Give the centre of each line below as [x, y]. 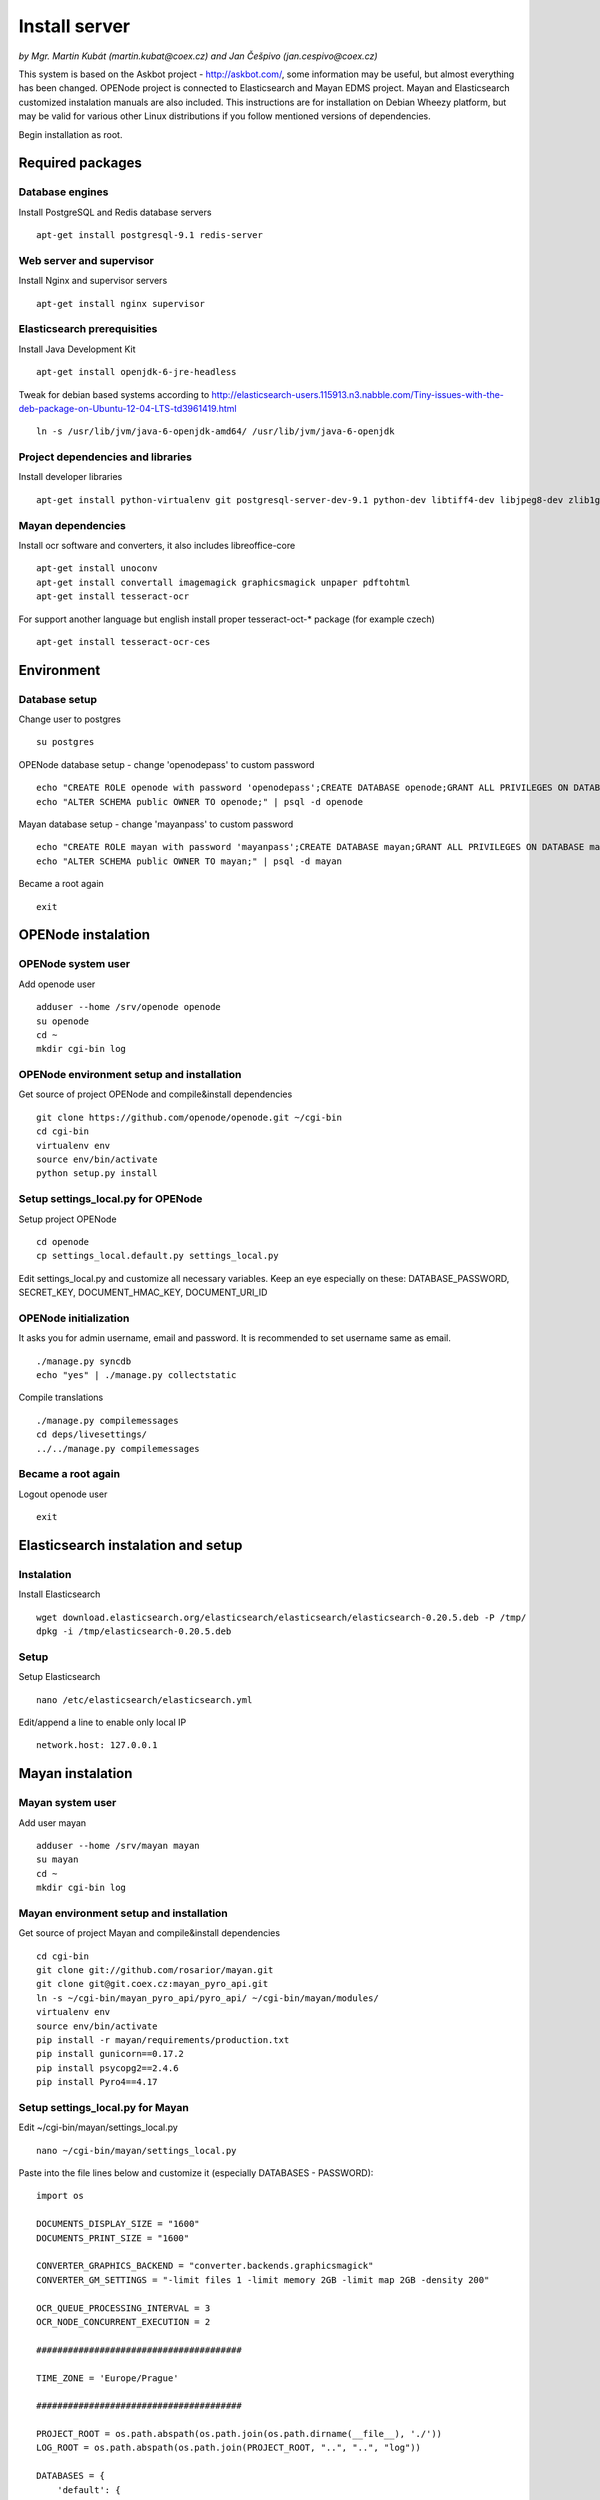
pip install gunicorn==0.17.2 [110, 2054]
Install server [74, 26]
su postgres [65, 742]
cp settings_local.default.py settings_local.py [157, 1256]
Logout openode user [63, 1494]
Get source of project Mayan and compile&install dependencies [149, 1933]
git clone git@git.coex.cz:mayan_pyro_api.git [152, 1984]
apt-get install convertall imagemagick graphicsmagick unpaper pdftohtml [223, 582]
